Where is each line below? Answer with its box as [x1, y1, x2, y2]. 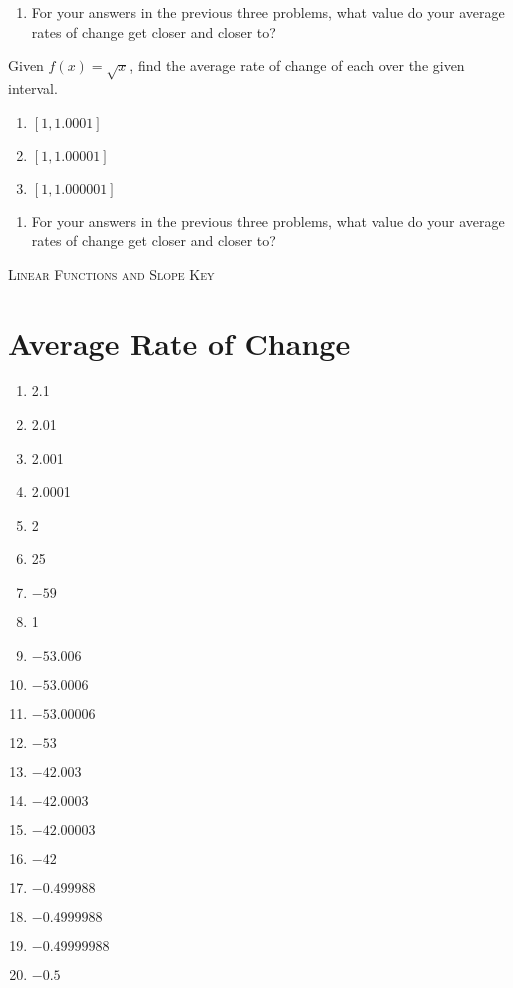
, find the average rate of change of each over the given [129, 55, 465, 76]
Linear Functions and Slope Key [8, 263, 215, 284]
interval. [8, 77, 58, 98]
